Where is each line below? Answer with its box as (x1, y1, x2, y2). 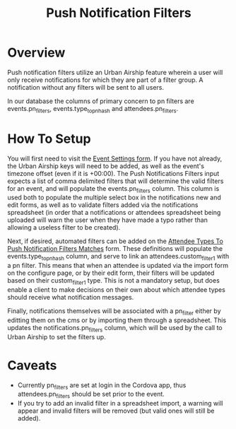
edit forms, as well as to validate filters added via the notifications (7, 201, 199, 209)
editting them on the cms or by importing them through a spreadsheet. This (7, 316, 227, 324)
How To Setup (7, 131, 91, 146)
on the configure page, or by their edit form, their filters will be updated (7, 269, 215, 277)
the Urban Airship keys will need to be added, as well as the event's (7, 161, 205, 170)
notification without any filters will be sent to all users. (7, 83, 165, 91)
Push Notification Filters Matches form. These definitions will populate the (7, 245, 223, 253)
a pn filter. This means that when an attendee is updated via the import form (7, 261, 229, 270)
